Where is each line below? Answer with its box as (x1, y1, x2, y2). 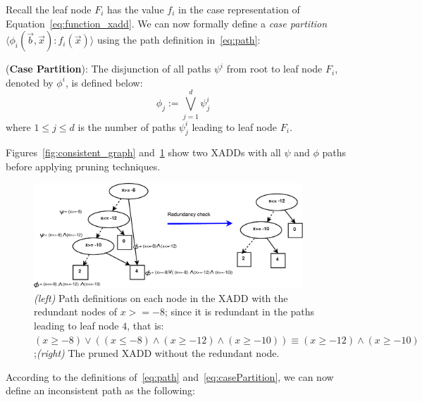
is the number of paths (77, 119, 176, 134)
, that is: (127, 318, 164, 332)
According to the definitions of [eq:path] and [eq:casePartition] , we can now (6, 369, 334, 384)
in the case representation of (178, 2, 300, 16)
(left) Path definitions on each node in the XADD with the (34, 290, 288, 305)
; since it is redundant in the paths (164, 304, 315, 319)
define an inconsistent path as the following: (6, 383, 195, 398)
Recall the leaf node (6, 2, 92, 16)
